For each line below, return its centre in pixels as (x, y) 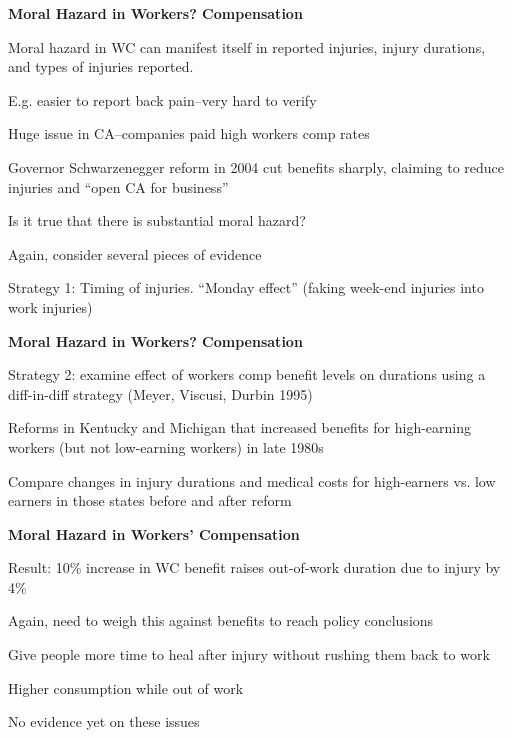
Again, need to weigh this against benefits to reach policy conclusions (221, 620)
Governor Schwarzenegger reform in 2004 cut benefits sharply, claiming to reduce (256, 166)
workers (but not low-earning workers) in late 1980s (166, 446)
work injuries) (50, 306)
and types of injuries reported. (101, 66)
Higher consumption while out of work (126, 687)
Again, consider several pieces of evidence (135, 253)
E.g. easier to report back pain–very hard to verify (162, 99)
